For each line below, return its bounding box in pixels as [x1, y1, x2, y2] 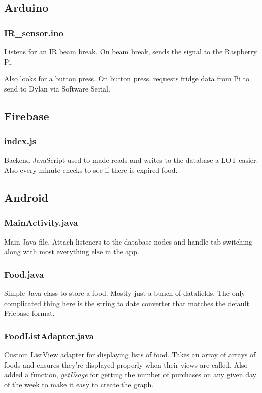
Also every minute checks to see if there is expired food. [4, 164, 178, 175]
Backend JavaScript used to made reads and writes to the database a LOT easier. [4, 155, 258, 165]
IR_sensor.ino [4, 26, 63, 39]
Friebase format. [4, 308, 55, 318]
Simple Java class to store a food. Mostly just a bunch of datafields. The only [4, 287, 245, 298]
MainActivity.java [4, 216, 78, 229]
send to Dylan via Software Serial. [4, 83, 110, 94]
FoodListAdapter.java [4, 329, 94, 342]
